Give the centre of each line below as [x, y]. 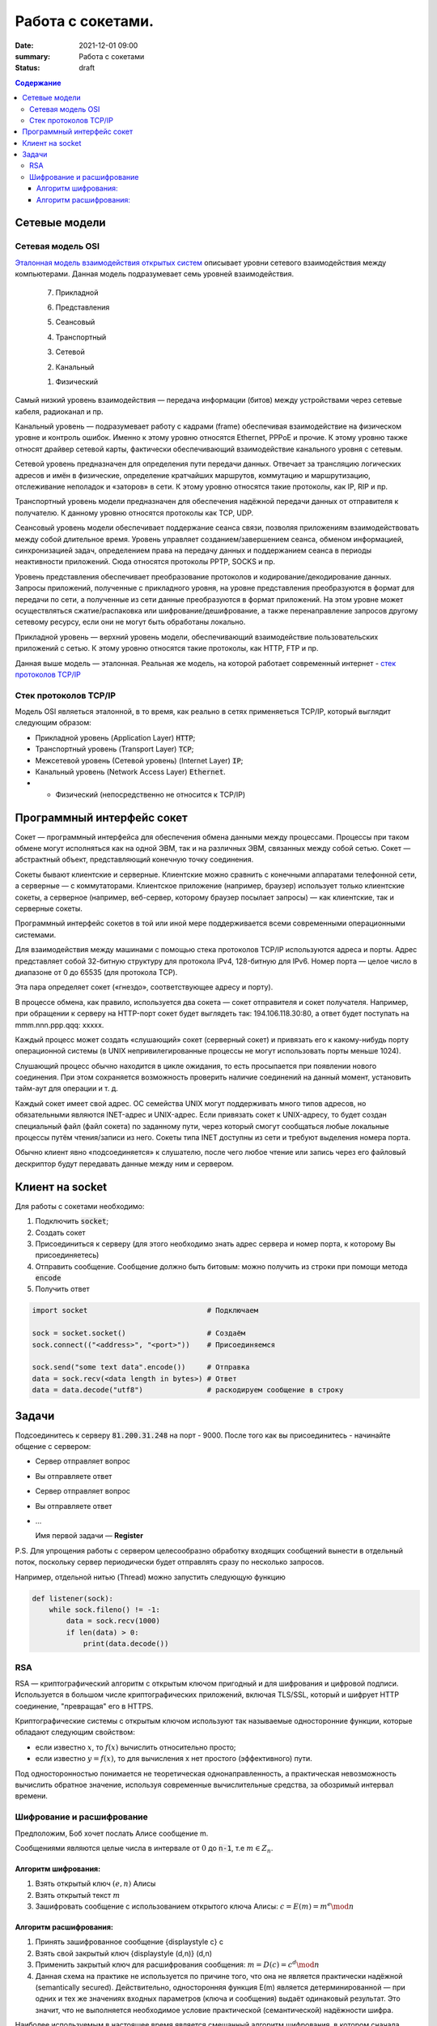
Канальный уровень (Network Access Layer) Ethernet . [130, 772]
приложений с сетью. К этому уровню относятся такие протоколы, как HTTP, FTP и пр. [167, 648]
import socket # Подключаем [145, 1310]
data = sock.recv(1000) [113, 1621]
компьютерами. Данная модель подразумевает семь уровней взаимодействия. [155, 274]
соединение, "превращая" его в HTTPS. [84, 1706]
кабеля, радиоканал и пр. [59, 411]
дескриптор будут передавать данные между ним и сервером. [125, 1164]
